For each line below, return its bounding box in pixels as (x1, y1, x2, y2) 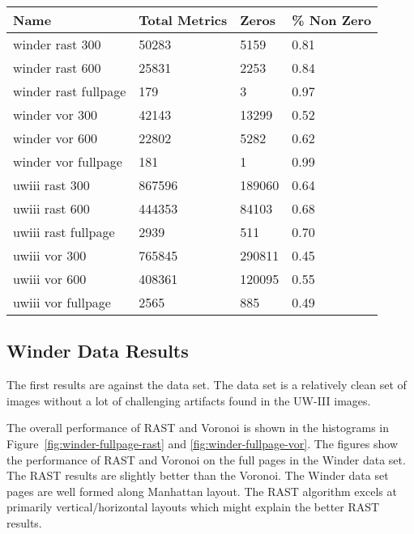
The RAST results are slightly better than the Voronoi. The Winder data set (6, 467, 389, 484)
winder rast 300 (13, 35, 101, 53)
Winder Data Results (6, 338, 189, 363)
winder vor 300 (13, 105, 98, 124)
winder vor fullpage (13, 152, 122, 171)
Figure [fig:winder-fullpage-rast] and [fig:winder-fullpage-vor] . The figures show (6, 434, 398, 451)
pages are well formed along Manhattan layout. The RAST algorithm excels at (6, 482, 397, 499)
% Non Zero (292, 11, 372, 29)
